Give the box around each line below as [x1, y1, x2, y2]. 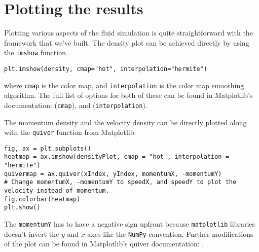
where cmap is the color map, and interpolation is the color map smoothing [4, 80, 244, 90]
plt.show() [4, 204, 41, 211]
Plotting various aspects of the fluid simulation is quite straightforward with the [4, 27, 253, 38]
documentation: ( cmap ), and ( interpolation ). [4, 99, 147, 110]
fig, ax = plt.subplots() [4, 145, 91, 152]
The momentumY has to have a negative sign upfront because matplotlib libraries [4, 219, 255, 229]
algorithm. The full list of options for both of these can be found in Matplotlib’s [4, 90, 253, 100]
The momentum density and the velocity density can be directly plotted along [4, 117, 247, 127]
